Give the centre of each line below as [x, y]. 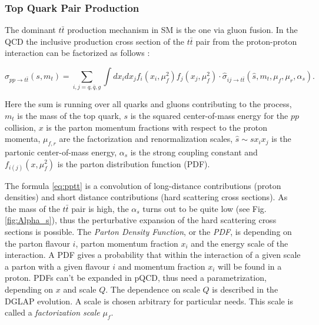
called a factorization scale [52, 312]
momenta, [23, 139]
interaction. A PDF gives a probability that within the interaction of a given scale [153, 255]
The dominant [30, 30]
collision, [20, 127]
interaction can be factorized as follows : [77, 53]
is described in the [245, 289]
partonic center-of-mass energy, [61, 152]
